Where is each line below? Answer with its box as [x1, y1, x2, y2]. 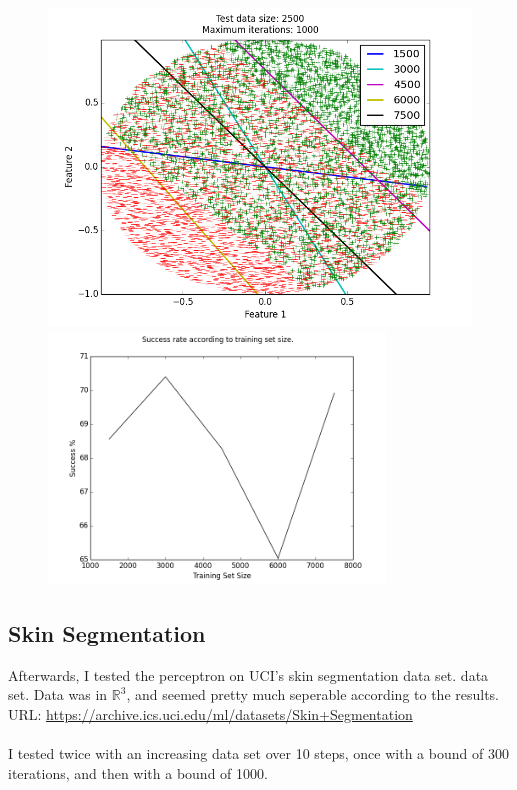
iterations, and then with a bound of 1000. [8, 762, 268, 783]
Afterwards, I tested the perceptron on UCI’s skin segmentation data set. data [8, 664, 489, 685]
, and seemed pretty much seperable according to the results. [126, 684, 500, 705]
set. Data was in [8, 684, 108, 705]
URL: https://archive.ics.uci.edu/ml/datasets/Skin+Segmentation [8, 703, 413, 724]
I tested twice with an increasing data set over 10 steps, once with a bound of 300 [8, 743, 509, 764]
